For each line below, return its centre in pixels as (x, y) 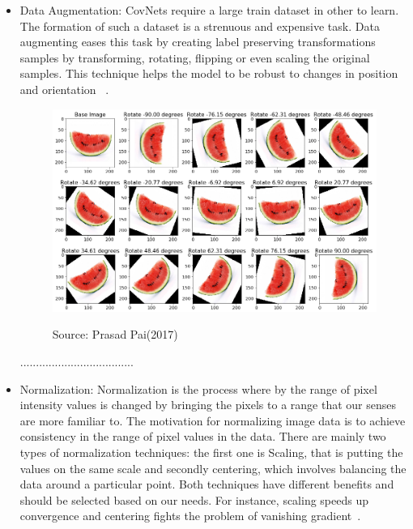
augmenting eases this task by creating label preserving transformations (198, 42)
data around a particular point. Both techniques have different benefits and (207, 484)
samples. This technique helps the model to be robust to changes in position (209, 73)
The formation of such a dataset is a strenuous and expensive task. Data (200, 26)
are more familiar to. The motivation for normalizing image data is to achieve (213, 420)
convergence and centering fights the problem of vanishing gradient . (190, 516)
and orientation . (64, 89)
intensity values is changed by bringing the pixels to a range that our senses (208, 405)
